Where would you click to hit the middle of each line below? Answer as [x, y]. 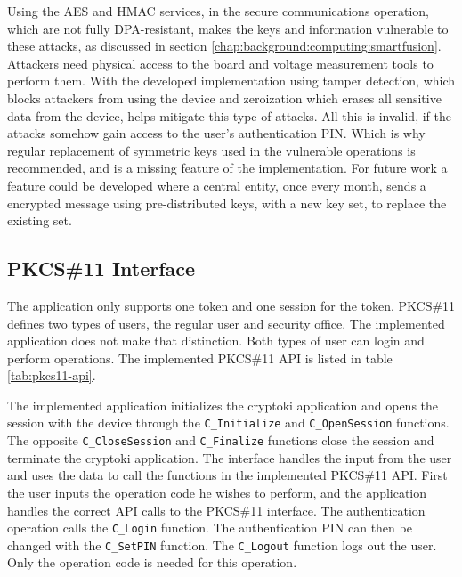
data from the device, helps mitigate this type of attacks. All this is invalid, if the [229, 115]
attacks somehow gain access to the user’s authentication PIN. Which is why [216, 133]
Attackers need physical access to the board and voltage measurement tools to [220, 63]
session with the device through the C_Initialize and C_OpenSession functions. [228, 423]
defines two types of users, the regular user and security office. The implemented [226, 323]
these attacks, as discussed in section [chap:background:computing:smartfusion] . [224, 46]
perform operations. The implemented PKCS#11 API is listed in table [200, 358]
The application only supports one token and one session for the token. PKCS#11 [231, 305]
